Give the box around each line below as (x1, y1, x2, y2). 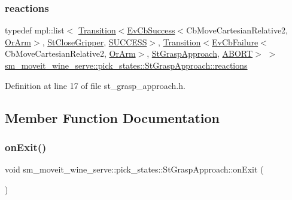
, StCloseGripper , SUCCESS (42, 35, 147, 48)
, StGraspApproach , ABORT (147, 47, 253, 60)
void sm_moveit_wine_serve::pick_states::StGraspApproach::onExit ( (5, 163, 264, 176)
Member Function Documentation (5, 108, 220, 127)
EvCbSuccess (127, 24, 175, 36)
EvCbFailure (212, 35, 258, 48)
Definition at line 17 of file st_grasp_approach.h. (5, 79, 185, 91)
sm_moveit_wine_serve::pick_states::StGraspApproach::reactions (5, 59, 248, 71)
